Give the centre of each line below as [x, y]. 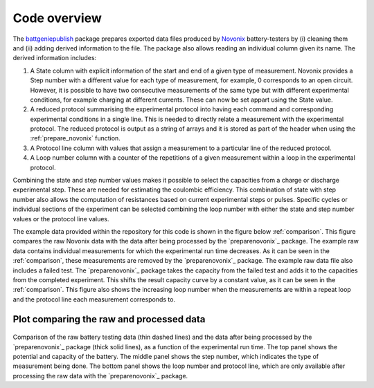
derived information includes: [55, 58]
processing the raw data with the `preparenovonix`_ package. [100, 376]
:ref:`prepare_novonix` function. [75, 138]
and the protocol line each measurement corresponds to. [94, 299]
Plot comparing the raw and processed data [109, 319]
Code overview [57, 18]
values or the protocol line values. [61, 219]
